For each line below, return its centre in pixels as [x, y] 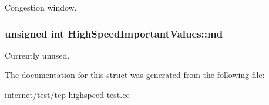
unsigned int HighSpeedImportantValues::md [114, 33]
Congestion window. [41, 7]
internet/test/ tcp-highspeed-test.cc [67, 94]
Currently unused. [37, 55]
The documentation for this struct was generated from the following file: [135, 75]
